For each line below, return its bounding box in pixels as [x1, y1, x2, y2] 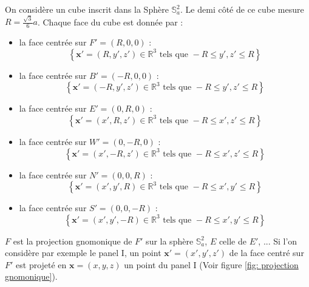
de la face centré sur [229, 246, 304, 259]
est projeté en [16, 258, 67, 271]
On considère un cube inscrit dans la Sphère [5, 3, 169, 15]
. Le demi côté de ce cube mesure [180, 3, 304, 15]
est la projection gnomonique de [13, 234, 132, 247]
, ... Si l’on [258, 234, 297, 247]
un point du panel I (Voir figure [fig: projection [124, 258, 299, 271]
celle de [219, 234, 246, 247]
